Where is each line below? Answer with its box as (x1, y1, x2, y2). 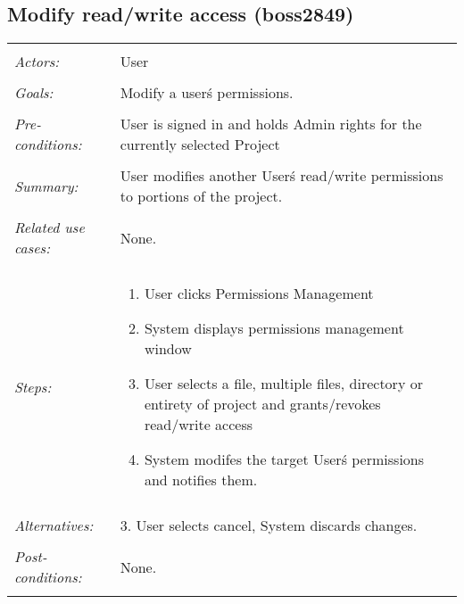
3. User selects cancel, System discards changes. (120, 515, 418, 536)
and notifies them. (144, 469, 258, 491)
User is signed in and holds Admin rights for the (120, 113, 422, 135)
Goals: (14, 82, 54, 103)
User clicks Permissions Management (144, 283, 374, 304)
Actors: (14, 51, 60, 72)
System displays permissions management (144, 318, 404, 339)
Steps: (14, 376, 52, 397)
